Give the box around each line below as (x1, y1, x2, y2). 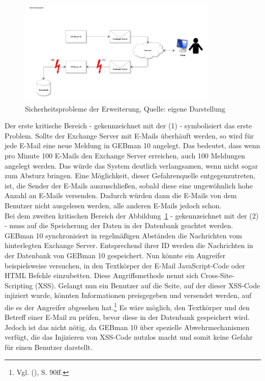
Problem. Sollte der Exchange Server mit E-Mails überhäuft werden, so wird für (5, 130, 254, 141)
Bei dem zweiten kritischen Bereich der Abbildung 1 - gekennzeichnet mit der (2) (5, 210, 259, 221)
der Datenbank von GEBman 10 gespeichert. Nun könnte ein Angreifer (5, 250, 226, 260)
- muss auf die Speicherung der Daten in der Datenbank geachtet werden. (5, 220, 233, 231)
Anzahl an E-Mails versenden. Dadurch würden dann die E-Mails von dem (5, 190, 237, 201)
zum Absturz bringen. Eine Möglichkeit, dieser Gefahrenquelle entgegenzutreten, (5, 170, 255, 181)
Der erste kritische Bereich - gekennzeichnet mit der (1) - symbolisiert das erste (5, 120, 252, 131)
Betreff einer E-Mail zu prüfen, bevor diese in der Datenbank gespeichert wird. (5, 312, 250, 322)
